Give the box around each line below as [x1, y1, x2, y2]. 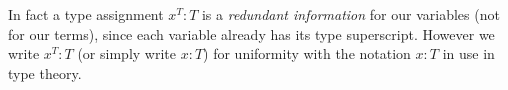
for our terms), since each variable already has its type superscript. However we [8, 23, 495, 44]
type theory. [8, 62, 82, 83]
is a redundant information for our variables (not [201, 4, 500, 24]
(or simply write [77, 43, 176, 64]
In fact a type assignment [8, 4, 164, 24]
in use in [442, 43, 495, 64]
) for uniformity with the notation [203, 43, 411, 64]
